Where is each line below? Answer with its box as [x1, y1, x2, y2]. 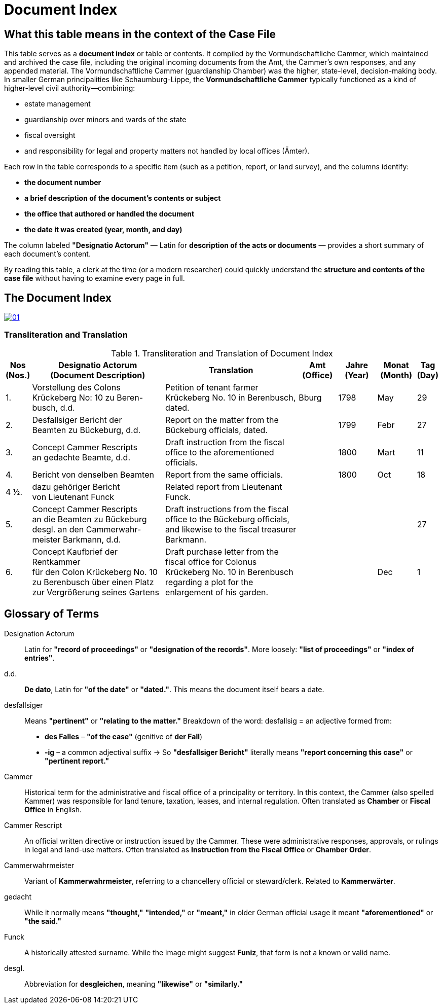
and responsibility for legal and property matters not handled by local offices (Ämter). [24, 147, 310, 156]
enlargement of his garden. [165, 587, 269, 597]
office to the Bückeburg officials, [165, 514, 290, 524]
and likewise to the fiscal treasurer [165, 524, 297, 534]
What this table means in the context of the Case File [4, 27, 276, 41]
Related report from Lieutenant [165, 481, 282, 492]
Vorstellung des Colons [32, 382, 121, 392]
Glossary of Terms [4, 607, 99, 621]
